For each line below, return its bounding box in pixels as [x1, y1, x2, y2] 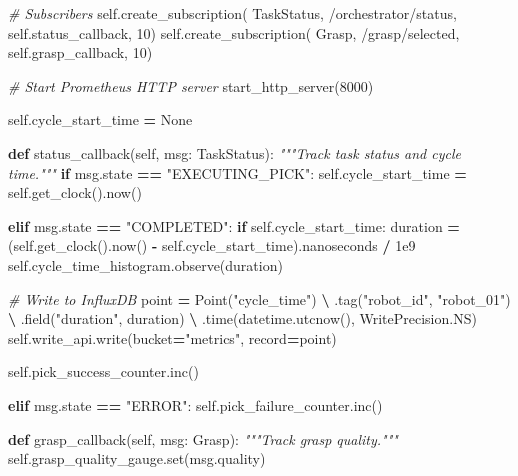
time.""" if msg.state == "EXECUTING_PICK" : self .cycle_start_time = [8, 162, 467, 183]
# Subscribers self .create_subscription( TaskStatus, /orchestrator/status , [8, 3, 457, 23]
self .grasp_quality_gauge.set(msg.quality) [8, 448, 266, 469]
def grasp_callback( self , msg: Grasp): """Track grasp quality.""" [8, 428, 398, 449]
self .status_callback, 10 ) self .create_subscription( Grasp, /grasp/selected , [8, 22, 460, 43]
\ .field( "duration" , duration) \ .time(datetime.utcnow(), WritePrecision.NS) [8, 308, 477, 329]
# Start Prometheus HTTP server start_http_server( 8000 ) [8, 75, 374, 96]
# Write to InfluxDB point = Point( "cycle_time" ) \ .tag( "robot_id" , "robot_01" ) [8, 288, 511, 309]
